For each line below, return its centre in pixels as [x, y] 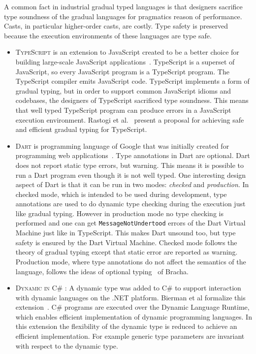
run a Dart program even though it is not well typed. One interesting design [131, 175]
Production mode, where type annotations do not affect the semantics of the [131, 261]
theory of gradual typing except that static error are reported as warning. [127, 252]
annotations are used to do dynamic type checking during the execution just [130, 204]
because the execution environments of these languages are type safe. [108, 35]
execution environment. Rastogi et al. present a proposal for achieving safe [130, 119]
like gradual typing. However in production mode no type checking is [119, 213]
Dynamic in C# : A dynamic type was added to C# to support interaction [128, 288]
